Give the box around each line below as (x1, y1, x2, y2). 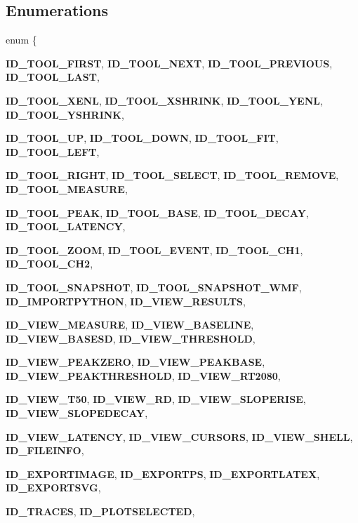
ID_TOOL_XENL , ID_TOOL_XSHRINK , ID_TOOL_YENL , (6, 93, 323, 107)
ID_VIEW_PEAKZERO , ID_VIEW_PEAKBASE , (6, 355, 265, 369)
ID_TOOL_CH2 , (6, 256, 93, 271)
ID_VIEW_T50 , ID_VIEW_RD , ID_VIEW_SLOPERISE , (6, 392, 306, 406)
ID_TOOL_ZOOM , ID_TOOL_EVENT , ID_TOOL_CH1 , (6, 242, 303, 257)
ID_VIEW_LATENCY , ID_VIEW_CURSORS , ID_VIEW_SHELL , (6, 429, 353, 444)
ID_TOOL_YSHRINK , (6, 107, 124, 121)
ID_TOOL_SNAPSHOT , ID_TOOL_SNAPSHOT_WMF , (6, 279, 302, 294)
